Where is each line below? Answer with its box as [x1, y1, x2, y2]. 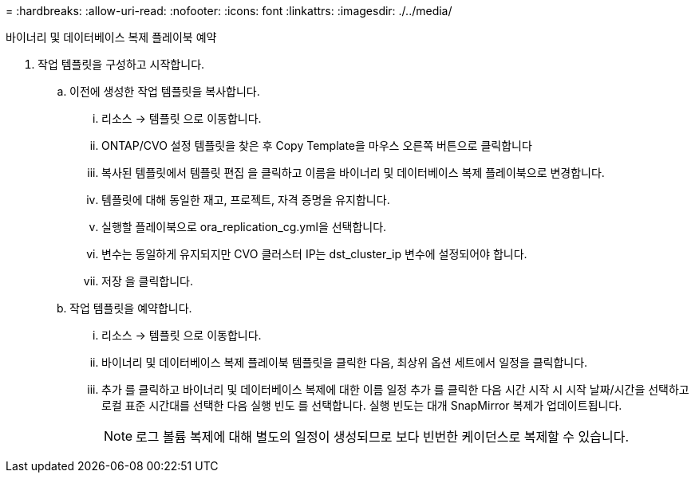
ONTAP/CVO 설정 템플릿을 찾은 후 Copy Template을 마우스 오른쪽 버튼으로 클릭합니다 [101, 139, 532, 152]
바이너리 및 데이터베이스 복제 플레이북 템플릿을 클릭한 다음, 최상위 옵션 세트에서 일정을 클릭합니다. [101, 355, 588, 369]
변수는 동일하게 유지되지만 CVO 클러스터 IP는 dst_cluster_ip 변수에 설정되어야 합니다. [101, 247, 527, 261]
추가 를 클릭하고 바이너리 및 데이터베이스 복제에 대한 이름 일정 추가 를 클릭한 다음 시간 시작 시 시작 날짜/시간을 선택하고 [101, 383, 689, 396]
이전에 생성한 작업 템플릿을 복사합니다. [69, 84, 260, 98]
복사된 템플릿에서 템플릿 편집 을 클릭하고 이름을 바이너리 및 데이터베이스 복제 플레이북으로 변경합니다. [101, 166, 605, 179]
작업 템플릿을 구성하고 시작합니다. [38, 57, 205, 71]
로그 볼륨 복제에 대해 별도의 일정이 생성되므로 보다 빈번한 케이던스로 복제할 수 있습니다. [136, 429, 630, 445]
